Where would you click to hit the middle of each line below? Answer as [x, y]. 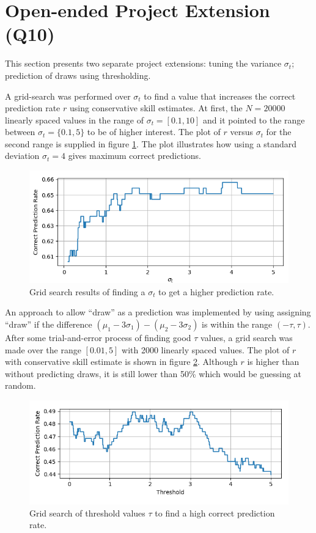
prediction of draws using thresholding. [78, 75]
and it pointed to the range [254, 119]
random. [20, 385]
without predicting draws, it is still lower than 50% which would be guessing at [153, 373]
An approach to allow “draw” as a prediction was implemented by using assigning [158, 312]
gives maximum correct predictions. [134, 156]
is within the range [237, 324]
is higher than [273, 362]
